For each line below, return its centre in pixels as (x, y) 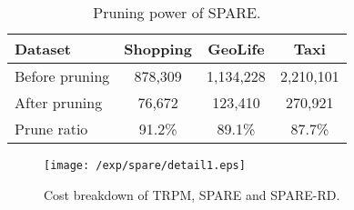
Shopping (158, 49)
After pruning (59, 102)
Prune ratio (51, 129)
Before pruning (62, 76)
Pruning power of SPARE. (177, 12)
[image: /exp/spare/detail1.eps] (145, 165)
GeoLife (236, 49)
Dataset (43, 49)
